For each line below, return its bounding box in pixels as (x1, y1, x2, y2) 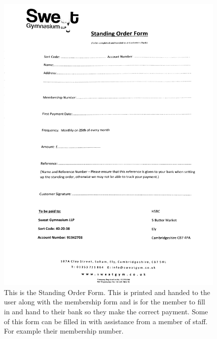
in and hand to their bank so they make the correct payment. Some (4, 306, 208, 316)
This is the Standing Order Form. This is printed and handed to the (4, 287, 210, 297)
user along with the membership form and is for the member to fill (4, 297, 205, 307)
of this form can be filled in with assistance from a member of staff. (4, 316, 208, 326)
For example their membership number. (4, 326, 124, 336)
